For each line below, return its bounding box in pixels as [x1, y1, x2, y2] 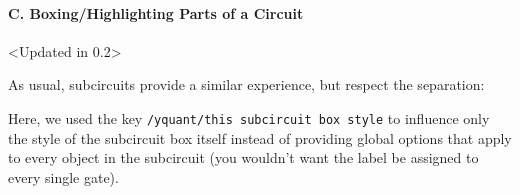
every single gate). [8, 166, 119, 187]
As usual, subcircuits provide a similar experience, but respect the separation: [8, 74, 485, 95]
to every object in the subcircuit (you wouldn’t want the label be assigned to [8, 147, 479, 168]
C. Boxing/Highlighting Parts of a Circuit [8, 2, 304, 23]
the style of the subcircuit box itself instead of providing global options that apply [8, 127, 512, 148]
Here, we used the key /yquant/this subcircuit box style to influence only [8, 107, 490, 128]
